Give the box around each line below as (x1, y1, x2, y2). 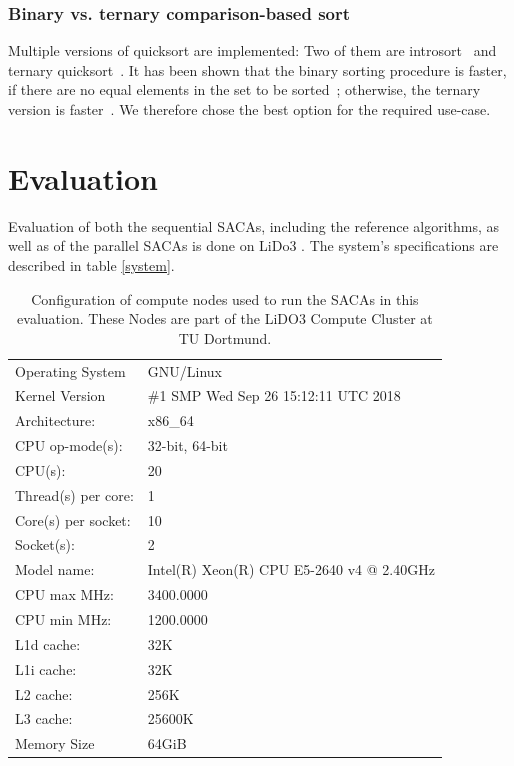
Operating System (15, 360, 126, 381)
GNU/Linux (147, 360, 223, 381)
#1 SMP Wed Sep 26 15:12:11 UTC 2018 (147, 385, 401, 406)
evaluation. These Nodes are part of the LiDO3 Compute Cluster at (17, 308, 433, 329)
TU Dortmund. (178, 327, 272, 348)
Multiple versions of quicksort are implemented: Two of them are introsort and (8, 40, 497, 61)
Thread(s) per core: (15, 484, 134, 505)
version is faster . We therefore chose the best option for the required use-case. (8, 99, 491, 119)
